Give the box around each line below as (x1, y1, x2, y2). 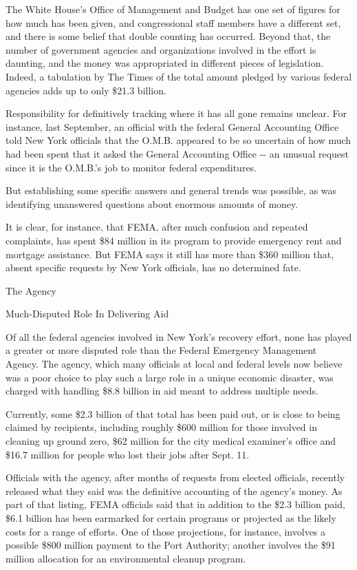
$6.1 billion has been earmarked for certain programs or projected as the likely (6, 511, 336, 525)
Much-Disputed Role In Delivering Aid (6, 306, 169, 321)
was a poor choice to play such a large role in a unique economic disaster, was (6, 370, 334, 384)
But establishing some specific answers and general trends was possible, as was (6, 183, 337, 198)
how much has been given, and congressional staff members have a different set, (6, 15, 341, 30)
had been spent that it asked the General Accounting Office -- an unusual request (6, 146, 349, 160)
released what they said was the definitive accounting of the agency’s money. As (6, 483, 343, 498)
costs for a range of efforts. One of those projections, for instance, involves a (6, 524, 326, 538)
